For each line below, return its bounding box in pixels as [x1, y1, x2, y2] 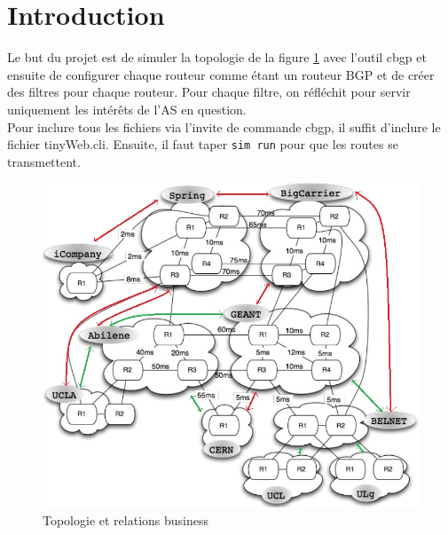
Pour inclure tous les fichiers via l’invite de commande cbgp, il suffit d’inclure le [7, 117, 441, 136]
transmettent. [7, 152, 81, 170]
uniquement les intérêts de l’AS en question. [7, 99, 247, 118]
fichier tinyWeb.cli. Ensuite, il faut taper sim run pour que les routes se [7, 135, 398, 153]
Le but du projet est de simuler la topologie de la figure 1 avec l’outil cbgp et [7, 48, 427, 67]
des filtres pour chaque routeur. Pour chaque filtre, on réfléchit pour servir [7, 83, 411, 101]
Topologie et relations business [43, 510, 209, 529]
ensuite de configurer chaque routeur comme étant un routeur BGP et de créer [7, 65, 435, 83]
